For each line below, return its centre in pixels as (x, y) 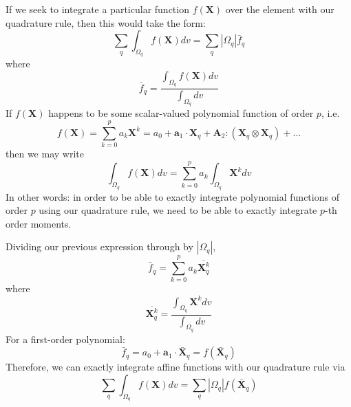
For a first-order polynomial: (65, 339)
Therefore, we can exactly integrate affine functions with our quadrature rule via (175, 367)
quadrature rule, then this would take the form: (106, 22)
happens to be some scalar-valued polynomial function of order (181, 113)
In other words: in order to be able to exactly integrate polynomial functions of (172, 196)
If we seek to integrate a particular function (97, 9)
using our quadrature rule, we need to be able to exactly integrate (178, 210)
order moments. (39, 223)
